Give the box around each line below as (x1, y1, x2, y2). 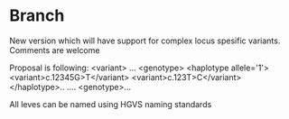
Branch (9, 5, 65, 26)
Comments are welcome (9, 44, 100, 55)
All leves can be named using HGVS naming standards (9, 98, 212, 109)
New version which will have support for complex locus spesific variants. (9, 35, 281, 46)
